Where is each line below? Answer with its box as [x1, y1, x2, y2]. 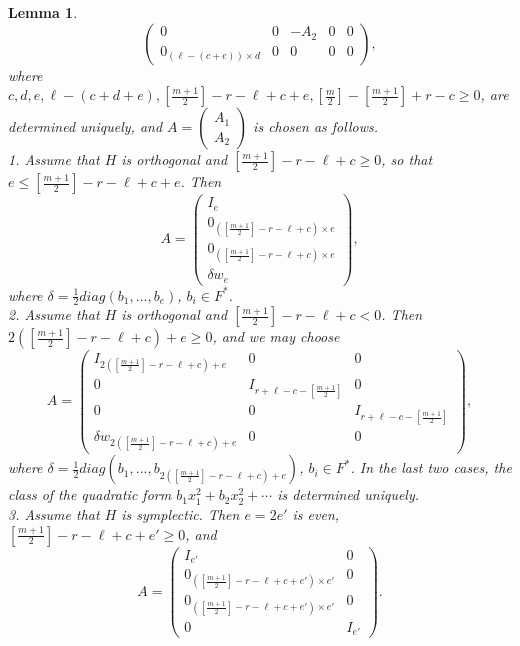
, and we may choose [212, 326, 340, 347]
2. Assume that [8, 304, 100, 325]
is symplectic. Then [121, 504, 240, 525]
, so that [381, 149, 433, 170]
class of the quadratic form [8, 484, 172, 505]
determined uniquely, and [8, 116, 163, 137]
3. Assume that [8, 504, 100, 525]
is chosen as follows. [253, 116, 378, 137]
